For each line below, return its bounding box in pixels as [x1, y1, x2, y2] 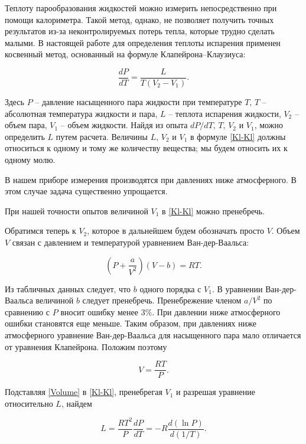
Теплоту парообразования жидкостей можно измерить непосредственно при [5, 2, 277, 14]
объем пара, [5, 119, 47, 131]
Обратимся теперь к [5, 224, 76, 237]
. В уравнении [211, 282, 263, 295]
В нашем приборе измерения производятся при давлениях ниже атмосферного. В [5, 173, 297, 185]
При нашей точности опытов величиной [5, 204, 148, 217]
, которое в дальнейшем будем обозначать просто [87, 224, 264, 237]
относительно [5, 397, 53, 409]
